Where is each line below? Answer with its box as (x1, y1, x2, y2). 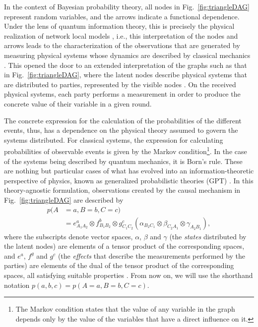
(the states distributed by (169, 231, 247, 241)
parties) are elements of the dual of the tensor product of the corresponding (4, 260, 234, 271)
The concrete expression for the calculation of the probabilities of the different (4, 115, 242, 125)
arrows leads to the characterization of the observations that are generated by (4, 40, 240, 51)
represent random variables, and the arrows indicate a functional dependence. (4, 11, 240, 21)
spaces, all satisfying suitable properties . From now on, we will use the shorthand (4, 270, 253, 280)
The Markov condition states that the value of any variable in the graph (15, 304, 235, 314)
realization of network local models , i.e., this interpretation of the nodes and (4, 30, 238, 41)
